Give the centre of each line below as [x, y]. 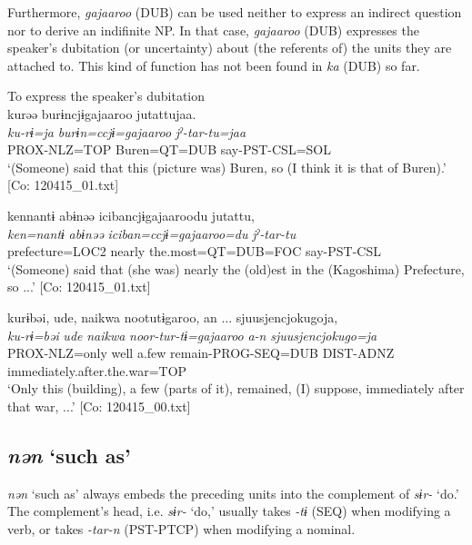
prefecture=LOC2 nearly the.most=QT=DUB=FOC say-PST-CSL [194, 251]
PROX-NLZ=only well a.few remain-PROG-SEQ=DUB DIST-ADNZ [201, 353]
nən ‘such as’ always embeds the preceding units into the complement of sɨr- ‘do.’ [233, 493]
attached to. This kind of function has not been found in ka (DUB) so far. [214, 65]
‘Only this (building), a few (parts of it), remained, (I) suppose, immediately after [236, 388]
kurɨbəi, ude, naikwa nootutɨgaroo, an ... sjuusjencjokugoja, [173, 317]
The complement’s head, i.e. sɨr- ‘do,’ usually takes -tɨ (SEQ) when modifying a [229, 511]
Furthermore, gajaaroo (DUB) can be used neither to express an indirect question [235, 12]
